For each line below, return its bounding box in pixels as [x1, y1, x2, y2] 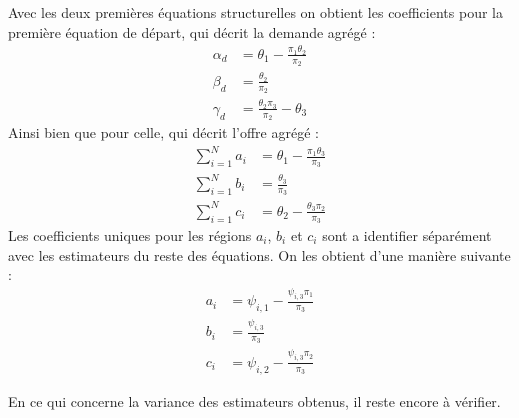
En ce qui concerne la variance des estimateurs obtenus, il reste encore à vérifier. [8, 390, 501, 411]
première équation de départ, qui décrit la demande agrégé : [8, 21, 376, 42]
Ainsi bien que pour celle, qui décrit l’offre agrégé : [8, 122, 319, 143]
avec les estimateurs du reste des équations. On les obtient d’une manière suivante [8, 244, 511, 265]
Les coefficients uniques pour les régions [8, 225, 252, 246]
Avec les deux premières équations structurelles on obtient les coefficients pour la [8, 2, 503, 22]
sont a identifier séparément [322, 225, 492, 246]
